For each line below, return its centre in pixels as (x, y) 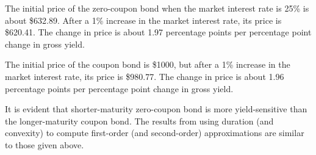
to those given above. (45, 144)
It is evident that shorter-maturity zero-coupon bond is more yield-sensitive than (156, 109)
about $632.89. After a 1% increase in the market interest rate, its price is (143, 20)
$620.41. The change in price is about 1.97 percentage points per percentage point (158, 32)
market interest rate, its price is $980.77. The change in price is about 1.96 (145, 76)
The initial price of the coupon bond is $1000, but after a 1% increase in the (148, 64)
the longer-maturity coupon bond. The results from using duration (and (139, 121)
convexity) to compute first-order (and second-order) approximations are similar (155, 133)
